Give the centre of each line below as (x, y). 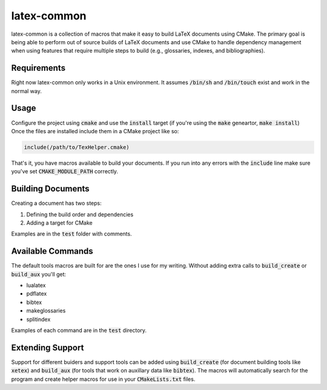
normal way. (27, 91)
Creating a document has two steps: (57, 203)
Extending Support (48, 347)
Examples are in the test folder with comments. (72, 234)
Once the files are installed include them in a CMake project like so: (95, 131)
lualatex (36, 285)
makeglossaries (46, 311)
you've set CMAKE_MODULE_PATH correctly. (64, 171)
